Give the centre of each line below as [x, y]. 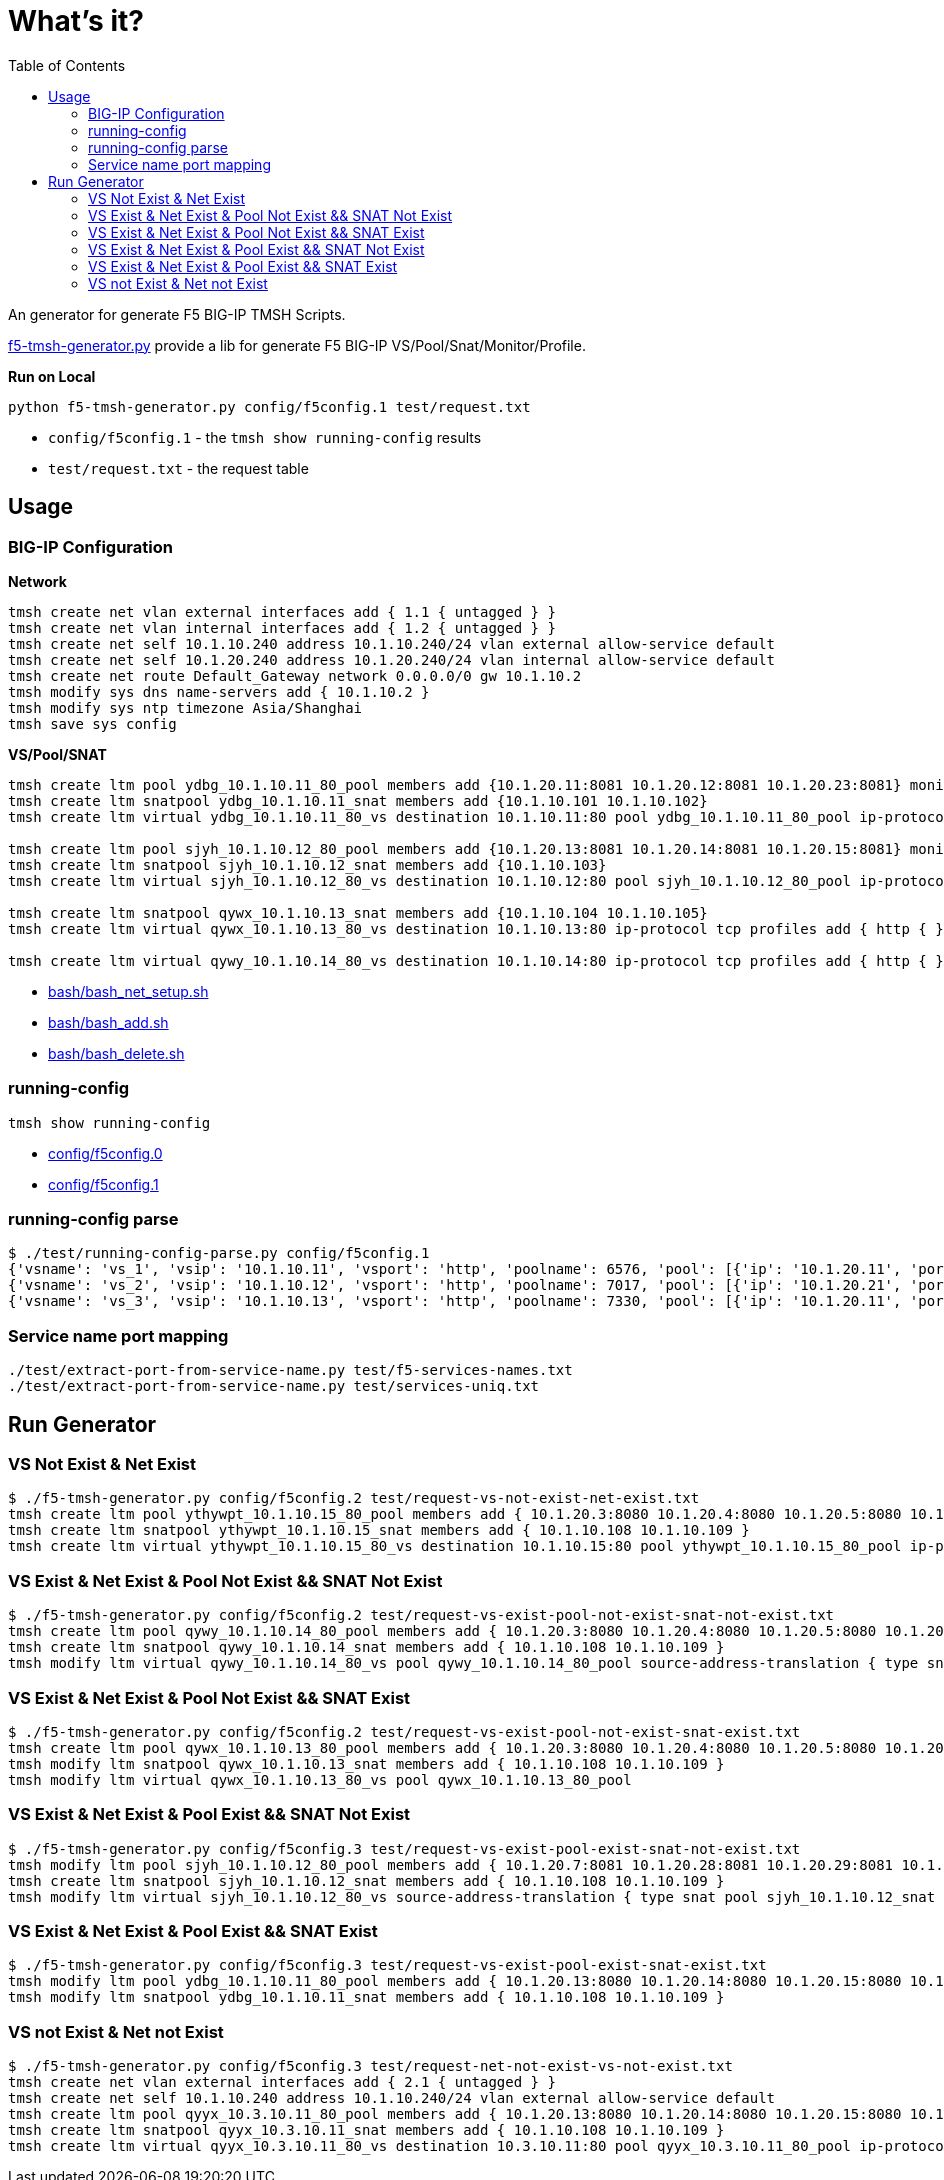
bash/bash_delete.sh [116, 1053]
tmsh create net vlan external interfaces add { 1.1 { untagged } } [282, 611]
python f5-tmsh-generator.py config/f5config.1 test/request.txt [269, 406]
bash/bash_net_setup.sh [128, 991]
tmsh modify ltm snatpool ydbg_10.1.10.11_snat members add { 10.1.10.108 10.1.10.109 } [366, 1997]
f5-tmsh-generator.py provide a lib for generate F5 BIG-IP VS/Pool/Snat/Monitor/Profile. [297, 345]
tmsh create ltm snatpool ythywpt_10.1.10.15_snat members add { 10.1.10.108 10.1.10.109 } [379, 1530]
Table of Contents [67, 65]
